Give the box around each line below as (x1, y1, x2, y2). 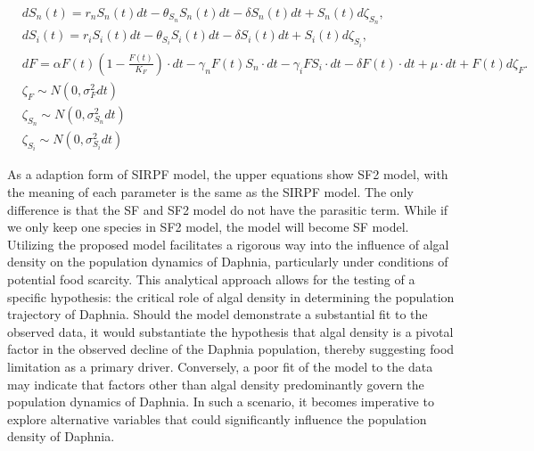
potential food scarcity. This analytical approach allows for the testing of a (7, 270, 415, 289)
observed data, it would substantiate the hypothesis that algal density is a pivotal (7, 322, 454, 340)
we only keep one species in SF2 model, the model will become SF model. (7, 217, 409, 236)
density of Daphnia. (7, 427, 115, 446)
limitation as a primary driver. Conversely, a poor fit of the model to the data (7, 357, 433, 375)
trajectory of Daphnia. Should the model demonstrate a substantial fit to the (7, 305, 428, 324)
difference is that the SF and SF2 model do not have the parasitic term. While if (7, 200, 448, 218)
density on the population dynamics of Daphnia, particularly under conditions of (7, 252, 448, 271)
